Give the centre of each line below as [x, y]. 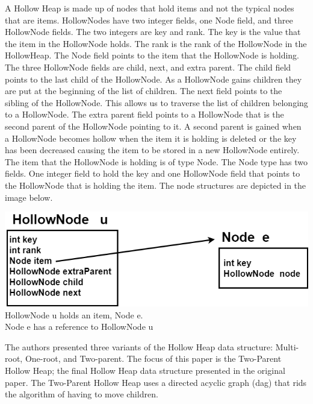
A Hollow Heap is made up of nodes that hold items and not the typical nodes [150, 8]
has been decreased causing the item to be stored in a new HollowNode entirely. [152, 150]
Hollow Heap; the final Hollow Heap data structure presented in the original [145, 371]
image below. [29, 197]
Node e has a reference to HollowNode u [79, 327]
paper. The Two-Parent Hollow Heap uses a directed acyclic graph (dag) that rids [156, 382]
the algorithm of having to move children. [82, 394]
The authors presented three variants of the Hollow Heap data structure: [139, 346]
